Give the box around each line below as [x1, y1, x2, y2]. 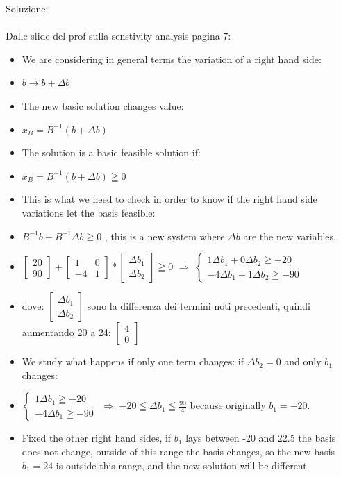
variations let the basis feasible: [22, 205, 156, 219]
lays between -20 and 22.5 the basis [185, 430, 336, 445]
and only [284, 354, 322, 369]
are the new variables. [243, 228, 336, 243]
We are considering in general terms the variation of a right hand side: [22, 51, 322, 66]
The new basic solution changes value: [22, 98, 184, 112]
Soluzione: [6, 1, 49, 15]
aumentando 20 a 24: [22, 325, 111, 340]
